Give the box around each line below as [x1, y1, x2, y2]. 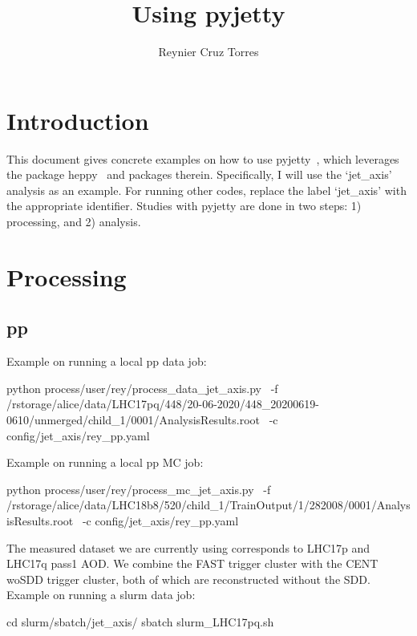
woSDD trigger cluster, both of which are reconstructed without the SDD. [6, 570, 370, 587]
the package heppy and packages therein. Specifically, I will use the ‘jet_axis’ [6, 166, 392, 183]
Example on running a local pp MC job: [6, 454, 204, 471]
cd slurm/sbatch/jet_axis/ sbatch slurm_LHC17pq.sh [6, 613, 274, 630]
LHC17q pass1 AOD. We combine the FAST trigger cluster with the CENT [6, 555, 379, 572]
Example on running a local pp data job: [6, 353, 207, 370]
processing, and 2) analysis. [6, 213, 141, 230]
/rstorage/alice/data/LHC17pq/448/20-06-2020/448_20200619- [6, 395, 320, 412]
